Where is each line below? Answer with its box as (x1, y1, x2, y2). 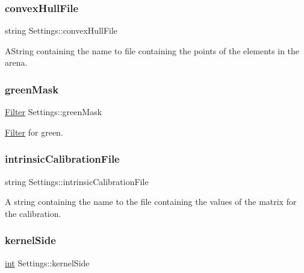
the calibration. (5, 207, 61, 219)
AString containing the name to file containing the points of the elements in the (5, 44, 300, 57)
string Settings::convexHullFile (5, 24, 118, 37)
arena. (5, 56, 28, 69)
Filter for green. (5, 125, 63, 138)
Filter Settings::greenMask (5, 105, 102, 118)
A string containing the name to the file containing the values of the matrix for (5, 195, 297, 208)
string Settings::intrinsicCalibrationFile (5, 175, 149, 187)
